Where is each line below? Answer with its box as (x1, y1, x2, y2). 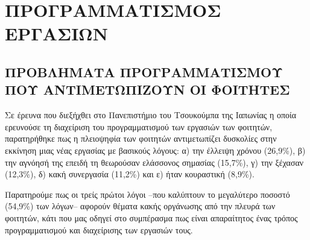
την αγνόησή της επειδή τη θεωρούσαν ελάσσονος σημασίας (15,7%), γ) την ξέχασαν (5, 156, 304, 168)
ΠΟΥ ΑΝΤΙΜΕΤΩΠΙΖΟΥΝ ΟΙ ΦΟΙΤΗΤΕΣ (5, 80, 290, 99)
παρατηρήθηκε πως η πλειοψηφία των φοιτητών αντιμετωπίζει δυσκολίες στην (5, 132, 277, 145)
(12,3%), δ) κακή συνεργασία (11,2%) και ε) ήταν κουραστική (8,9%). (5, 168, 255, 180)
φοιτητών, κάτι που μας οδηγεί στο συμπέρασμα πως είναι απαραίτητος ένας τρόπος (5, 211, 298, 224)
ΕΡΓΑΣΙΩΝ (5, 21, 108, 46)
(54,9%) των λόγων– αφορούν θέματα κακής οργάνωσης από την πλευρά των (5, 200, 276, 212)
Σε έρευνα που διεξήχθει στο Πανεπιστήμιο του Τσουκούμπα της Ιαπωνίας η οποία (5, 109, 297, 121)
